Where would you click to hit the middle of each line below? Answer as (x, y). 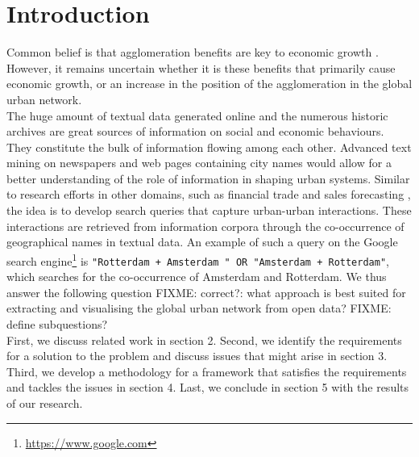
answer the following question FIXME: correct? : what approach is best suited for (206, 292)
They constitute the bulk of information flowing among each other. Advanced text (209, 147)
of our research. (45, 402)
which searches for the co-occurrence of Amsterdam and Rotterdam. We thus (197, 277)
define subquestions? (57, 323)
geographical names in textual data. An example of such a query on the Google (202, 242)
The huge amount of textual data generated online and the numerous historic (197, 115)
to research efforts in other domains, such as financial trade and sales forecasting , (209, 194)
